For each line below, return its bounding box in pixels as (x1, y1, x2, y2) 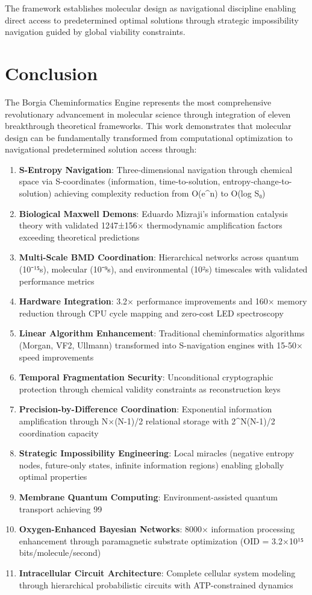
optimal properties (19, 470, 87, 483)
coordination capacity (19, 426, 99, 439)
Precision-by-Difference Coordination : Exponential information (19, 403, 272, 415)
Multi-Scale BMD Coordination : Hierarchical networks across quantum (19, 251, 299, 263)
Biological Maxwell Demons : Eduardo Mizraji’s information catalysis (19, 207, 289, 219)
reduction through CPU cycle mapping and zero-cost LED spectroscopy (19, 306, 284, 319)
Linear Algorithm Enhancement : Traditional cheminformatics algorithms (19, 327, 305, 339)
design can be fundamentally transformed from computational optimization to (5, 131, 293, 143)
